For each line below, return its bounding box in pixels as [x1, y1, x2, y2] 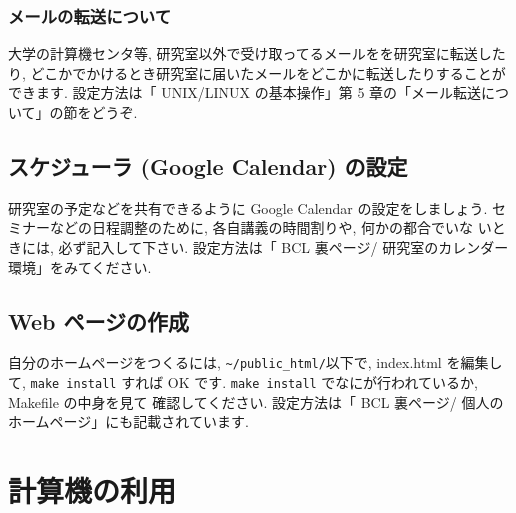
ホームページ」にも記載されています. [8, 411, 249, 432]
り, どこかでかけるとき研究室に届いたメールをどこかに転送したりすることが [8, 62, 506, 83]
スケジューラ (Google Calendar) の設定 [8, 150, 408, 181]
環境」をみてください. [8, 256, 152, 277]
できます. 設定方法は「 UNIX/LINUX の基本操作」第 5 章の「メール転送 [8, 82, 482, 103]
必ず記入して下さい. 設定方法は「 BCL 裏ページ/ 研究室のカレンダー [58, 236, 509, 257]
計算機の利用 [8, 470, 177, 511]
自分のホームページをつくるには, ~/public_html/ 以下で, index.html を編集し [8, 352, 503, 373]
